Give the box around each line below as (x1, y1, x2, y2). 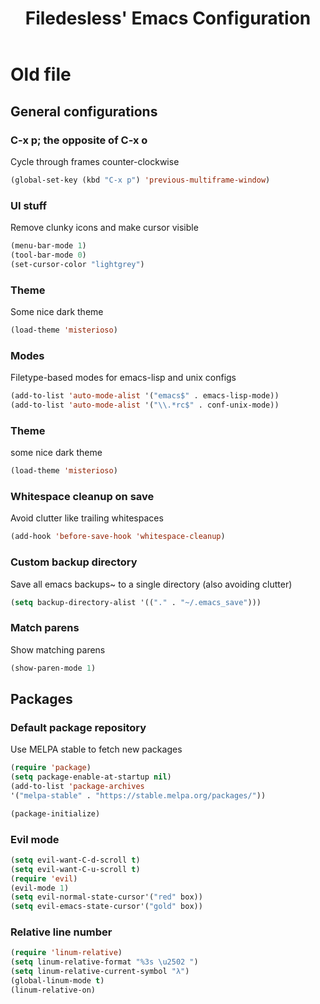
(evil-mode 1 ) (10, 883, 70, 893)
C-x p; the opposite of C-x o (10, 133, 148, 147)
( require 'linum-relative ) (10, 948, 123, 958)
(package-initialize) (10, 808, 101, 819)
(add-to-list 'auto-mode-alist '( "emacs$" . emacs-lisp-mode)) (10, 391, 280, 401)
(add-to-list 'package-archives (10, 782, 145, 792)
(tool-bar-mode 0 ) (10, 250, 87, 260)
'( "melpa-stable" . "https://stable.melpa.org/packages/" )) (10, 790, 267, 801)
